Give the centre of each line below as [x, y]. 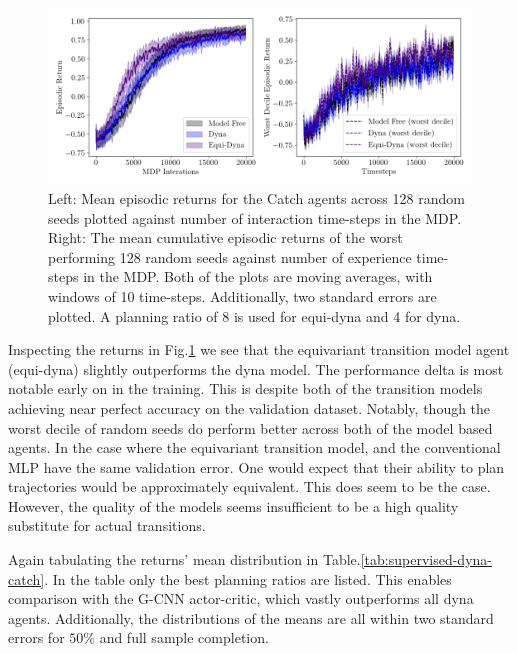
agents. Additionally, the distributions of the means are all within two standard [251, 617]
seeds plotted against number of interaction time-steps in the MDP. [255, 217]
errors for [36, 637]
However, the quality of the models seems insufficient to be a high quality [233, 505]
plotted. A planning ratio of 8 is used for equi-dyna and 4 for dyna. [254, 315]
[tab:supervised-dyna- [426, 559]
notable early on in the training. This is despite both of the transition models [245, 388]
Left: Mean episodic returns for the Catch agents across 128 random [256, 197]
